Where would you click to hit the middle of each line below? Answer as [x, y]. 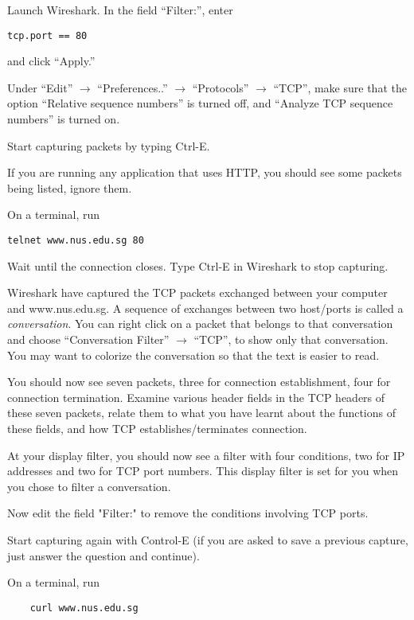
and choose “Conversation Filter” [88, 339]
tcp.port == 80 [47, 35]
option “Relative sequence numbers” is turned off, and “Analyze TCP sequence [200, 103]
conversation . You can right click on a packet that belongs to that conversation [200, 324]
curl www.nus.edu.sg [84, 608]
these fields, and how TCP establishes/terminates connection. [157, 428]
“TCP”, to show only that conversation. [291, 339]
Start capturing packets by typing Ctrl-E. [109, 145]
